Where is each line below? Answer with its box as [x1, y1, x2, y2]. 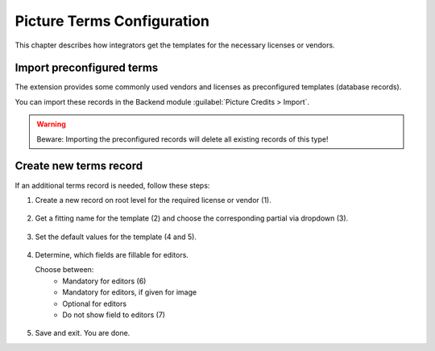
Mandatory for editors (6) [62, 276, 147, 286]
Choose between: [35, 265, 94, 275]
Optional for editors [62, 299, 127, 308]
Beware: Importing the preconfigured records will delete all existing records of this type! [36, 134, 329, 144]
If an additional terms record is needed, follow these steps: [14, 180, 210, 190]
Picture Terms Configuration [14, 12, 209, 30]
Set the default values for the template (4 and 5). [35, 232, 197, 242]
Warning [36, 119, 66, 129]
